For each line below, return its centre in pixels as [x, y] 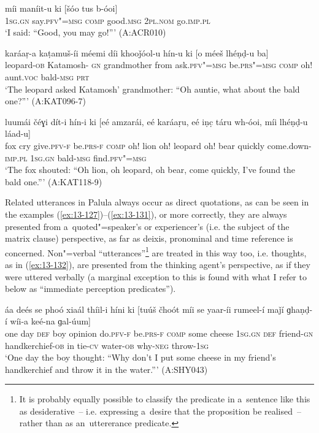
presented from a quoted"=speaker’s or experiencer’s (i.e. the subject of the [147, 226]
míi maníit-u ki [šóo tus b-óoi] [61, 8]
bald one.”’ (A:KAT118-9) [54, 181]
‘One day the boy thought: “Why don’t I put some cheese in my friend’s [140, 357]
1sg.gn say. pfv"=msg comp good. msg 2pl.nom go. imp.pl [108, 20]
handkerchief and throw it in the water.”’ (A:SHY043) [106, 369]
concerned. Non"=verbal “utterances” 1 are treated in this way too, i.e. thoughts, [156, 251]
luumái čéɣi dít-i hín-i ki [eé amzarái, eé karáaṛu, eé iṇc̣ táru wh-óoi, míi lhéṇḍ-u [156, 121]
